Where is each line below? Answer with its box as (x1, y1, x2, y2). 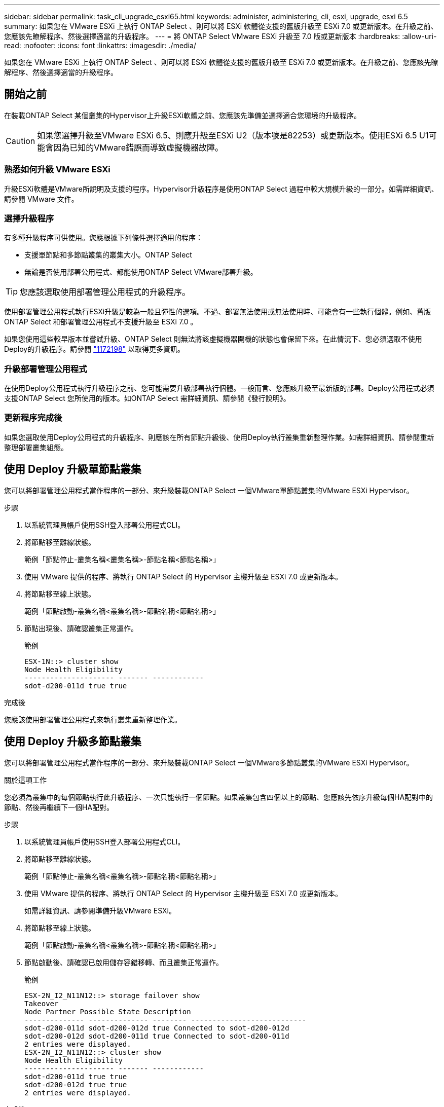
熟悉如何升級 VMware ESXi (4, 164, 110, 175)
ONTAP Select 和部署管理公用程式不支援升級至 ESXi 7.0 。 (4, 317, 198, 326)
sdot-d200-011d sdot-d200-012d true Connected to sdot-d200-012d (24, 1023, 289, 1032)
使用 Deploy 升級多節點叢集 (4, 735, 141, 748)
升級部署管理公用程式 (4, 363, 87, 374)
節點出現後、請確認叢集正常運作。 (24, 623, 138, 633)
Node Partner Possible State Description (24, 1007, 191, 1016)
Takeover (24, 999, 59, 1008)
